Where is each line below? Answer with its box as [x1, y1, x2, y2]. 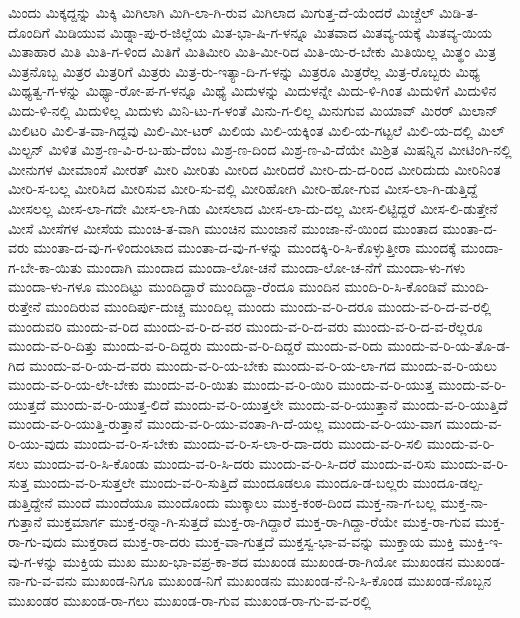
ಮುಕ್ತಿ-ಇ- [458, 531, 503, 552]
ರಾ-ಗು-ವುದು [8, 531, 67, 552]
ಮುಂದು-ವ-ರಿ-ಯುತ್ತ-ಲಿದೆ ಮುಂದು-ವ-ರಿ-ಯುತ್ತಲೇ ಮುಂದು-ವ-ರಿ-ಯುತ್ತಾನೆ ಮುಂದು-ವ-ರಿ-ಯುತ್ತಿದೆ [50, 393, 508, 414]
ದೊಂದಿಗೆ [8, 21, 50, 42]
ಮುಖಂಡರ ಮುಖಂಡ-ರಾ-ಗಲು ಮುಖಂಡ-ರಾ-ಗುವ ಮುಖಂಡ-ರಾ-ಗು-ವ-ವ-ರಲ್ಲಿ [8, 589, 371, 610]
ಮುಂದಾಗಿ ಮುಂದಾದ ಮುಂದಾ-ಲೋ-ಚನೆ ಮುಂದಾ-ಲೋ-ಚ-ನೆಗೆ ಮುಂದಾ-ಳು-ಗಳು [86, 256, 466, 277]
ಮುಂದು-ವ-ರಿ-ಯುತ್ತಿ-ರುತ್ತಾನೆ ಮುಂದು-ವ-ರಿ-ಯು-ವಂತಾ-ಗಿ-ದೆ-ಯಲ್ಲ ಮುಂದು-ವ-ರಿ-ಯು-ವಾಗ [8, 413, 442, 434]
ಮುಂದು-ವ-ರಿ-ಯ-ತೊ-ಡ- [387, 335, 511, 356]
